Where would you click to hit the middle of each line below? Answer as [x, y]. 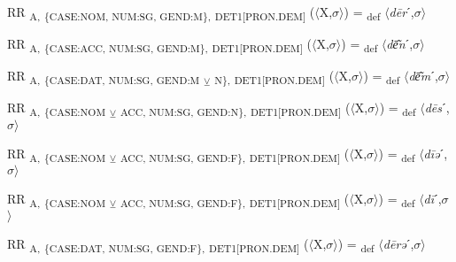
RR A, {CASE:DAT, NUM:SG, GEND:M [104, 77]
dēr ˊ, [402, 12]
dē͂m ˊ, [423, 76]
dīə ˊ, [436, 153]
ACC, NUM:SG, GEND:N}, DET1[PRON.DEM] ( [235, 109]
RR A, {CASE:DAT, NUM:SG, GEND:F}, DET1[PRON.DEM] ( [158, 244]
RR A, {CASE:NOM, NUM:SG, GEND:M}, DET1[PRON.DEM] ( [161, 13]
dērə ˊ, [398, 243]
